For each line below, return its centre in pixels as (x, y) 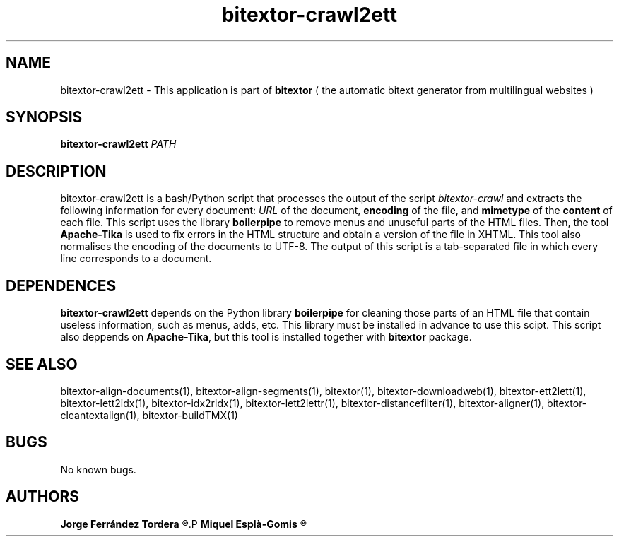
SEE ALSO (42, 364)
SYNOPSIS (44, 117)
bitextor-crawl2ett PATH (118, 144)
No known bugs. (98, 469)
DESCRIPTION (56, 171)
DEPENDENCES (61, 285)
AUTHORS (43, 497)
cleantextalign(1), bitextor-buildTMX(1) (149, 415)
